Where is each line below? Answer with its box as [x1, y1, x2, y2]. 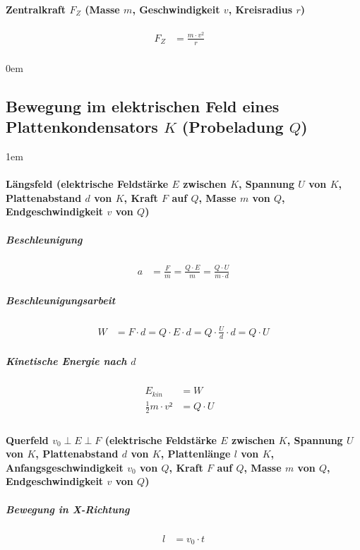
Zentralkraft [6, 1, 66, 16]
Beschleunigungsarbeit [6, 293, 116, 308]
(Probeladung [181, 116, 284, 138]
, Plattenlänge [160, 446, 231, 461]
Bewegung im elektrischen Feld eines [6, 95, 280, 116]
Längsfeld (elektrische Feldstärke [6, 177, 169, 191]
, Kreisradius [228, 1, 293, 16]
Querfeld [6, 432, 49, 447]
